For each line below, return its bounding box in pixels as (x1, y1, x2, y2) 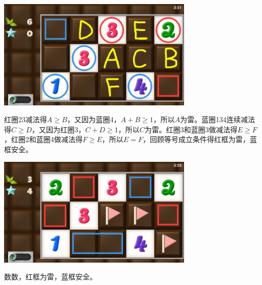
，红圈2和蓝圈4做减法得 (4, 134, 83, 145)
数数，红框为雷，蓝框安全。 (4, 271, 97, 282)
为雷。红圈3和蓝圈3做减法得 (144, 124, 238, 134)
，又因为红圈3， (32, 124, 86, 134)
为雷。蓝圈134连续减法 (180, 114, 255, 125)
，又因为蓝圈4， (67, 114, 121, 125)
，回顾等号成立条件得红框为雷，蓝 (143, 134, 257, 145)
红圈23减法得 (4, 114, 47, 125)
